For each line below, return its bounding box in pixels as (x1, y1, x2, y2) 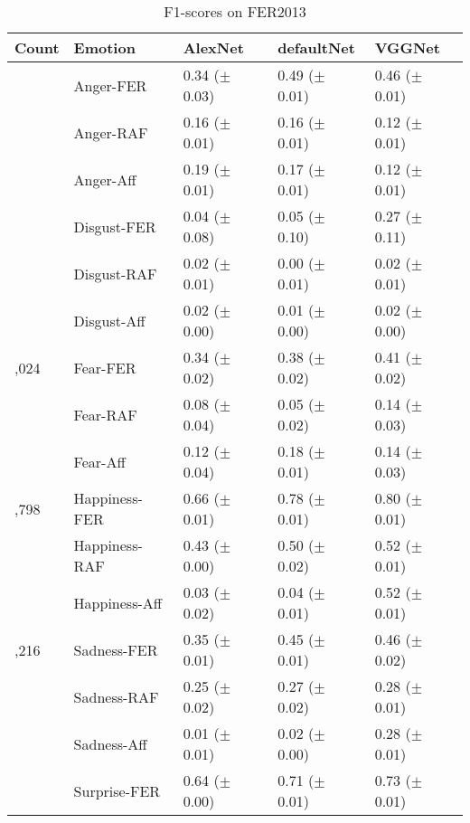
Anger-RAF (73, 121, 148, 143)
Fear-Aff (73, 450, 126, 472)
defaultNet (277, 37, 355, 58)
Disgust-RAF (73, 262, 157, 284)
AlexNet (183, 37, 244, 58)
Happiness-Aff (73, 591, 163, 613)
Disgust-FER (73, 215, 156, 237)
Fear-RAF (73, 403, 137, 425)
